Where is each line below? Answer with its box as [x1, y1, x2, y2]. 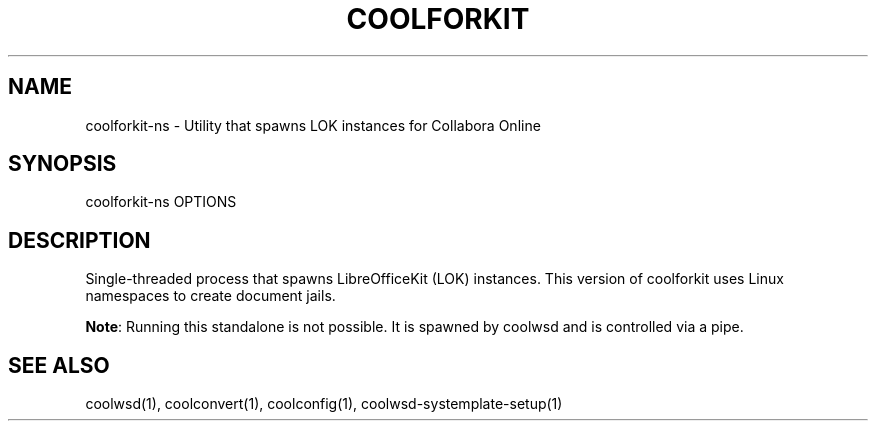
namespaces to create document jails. [85, 287, 336, 305]
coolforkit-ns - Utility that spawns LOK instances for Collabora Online [85, 116, 541, 134]
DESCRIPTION [8, 227, 151, 253]
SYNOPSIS [8, 151, 117, 177]
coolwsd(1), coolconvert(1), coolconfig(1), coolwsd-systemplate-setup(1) [85, 395, 563, 413]
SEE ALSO [8, 352, 110, 378]
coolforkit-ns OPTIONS [85, 193, 237, 211]
